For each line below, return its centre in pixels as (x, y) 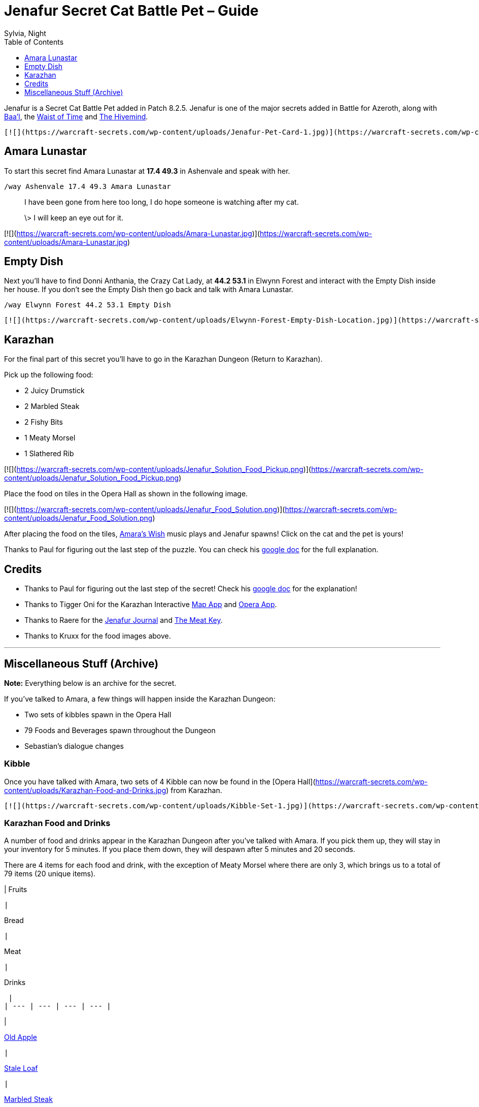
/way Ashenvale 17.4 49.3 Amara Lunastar (88, 186)
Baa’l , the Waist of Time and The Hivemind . (76, 116)
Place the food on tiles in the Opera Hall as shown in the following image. (126, 494)
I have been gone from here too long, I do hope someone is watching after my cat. (162, 202)
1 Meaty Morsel (50, 438)
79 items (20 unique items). (50, 874)
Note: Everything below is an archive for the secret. (90, 683)
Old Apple (21, 1037)
